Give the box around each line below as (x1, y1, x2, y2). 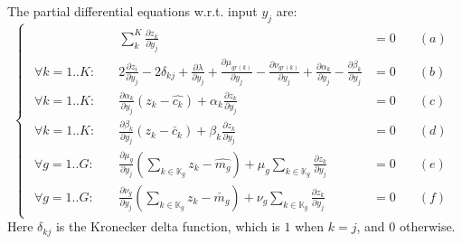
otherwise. (399, 217, 456, 236)
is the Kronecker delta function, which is (55, 217, 280, 236)
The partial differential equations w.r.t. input (7, 2, 258, 20)
